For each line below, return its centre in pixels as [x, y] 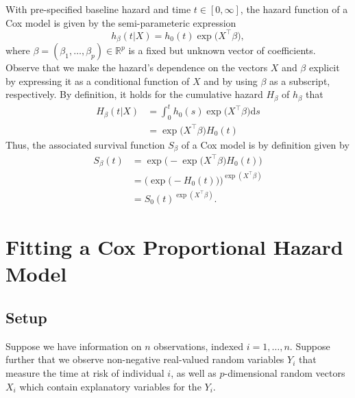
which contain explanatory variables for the [110, 386]
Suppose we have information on [74, 346]
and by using [231, 80]
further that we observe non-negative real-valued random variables [145, 359]
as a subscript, [300, 80]
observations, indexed [199, 346]
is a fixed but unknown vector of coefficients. [222, 50]
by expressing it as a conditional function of [98, 80]
